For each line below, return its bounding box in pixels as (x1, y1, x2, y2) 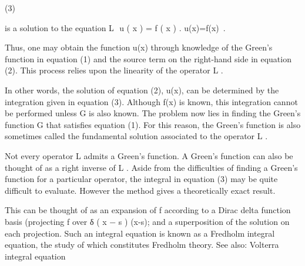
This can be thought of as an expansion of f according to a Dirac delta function (5, 204, 291, 216)
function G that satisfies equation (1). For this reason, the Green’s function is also (5, 118, 301, 130)
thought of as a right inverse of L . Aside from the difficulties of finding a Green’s (5, 161, 298, 173)
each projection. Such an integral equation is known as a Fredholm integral (5, 227, 275, 239)
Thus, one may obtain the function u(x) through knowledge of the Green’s (5, 41, 273, 53)
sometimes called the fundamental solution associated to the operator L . (5, 130, 268, 142)
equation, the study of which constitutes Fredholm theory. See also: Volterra (5, 238, 279, 251)
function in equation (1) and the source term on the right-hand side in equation (5, 52, 291, 65)
